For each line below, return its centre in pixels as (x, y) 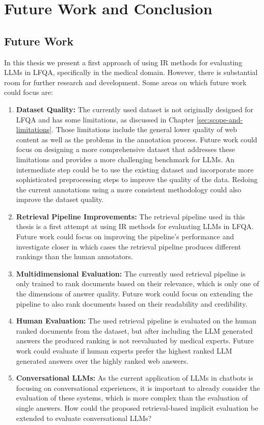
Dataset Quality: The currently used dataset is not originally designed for (135, 109)
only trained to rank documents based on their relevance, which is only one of (138, 283)
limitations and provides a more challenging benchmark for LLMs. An (125, 159)
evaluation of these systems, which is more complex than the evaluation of (132, 398)
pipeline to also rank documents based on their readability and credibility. (132, 303)
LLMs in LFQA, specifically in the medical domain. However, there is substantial (131, 72)
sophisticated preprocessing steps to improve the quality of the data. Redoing (137, 179)
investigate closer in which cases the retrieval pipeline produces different (128, 246)
